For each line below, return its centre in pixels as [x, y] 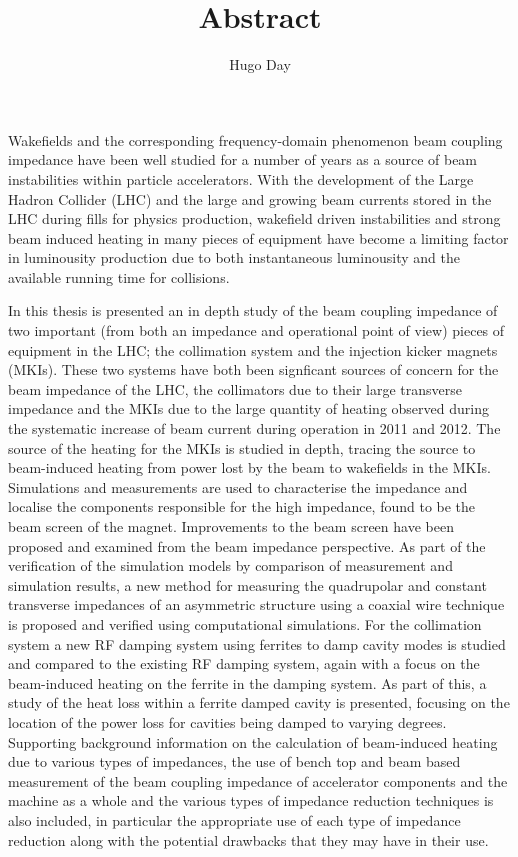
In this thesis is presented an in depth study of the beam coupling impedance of [253, 310]
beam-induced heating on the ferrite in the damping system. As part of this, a [247, 682]
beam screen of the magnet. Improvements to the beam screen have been [231, 526]
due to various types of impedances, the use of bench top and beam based [234, 761]
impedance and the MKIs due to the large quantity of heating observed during [248, 408]
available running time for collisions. [119, 276]
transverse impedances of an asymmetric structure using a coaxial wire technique [256, 604]
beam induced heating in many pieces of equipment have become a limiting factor [258, 237]
